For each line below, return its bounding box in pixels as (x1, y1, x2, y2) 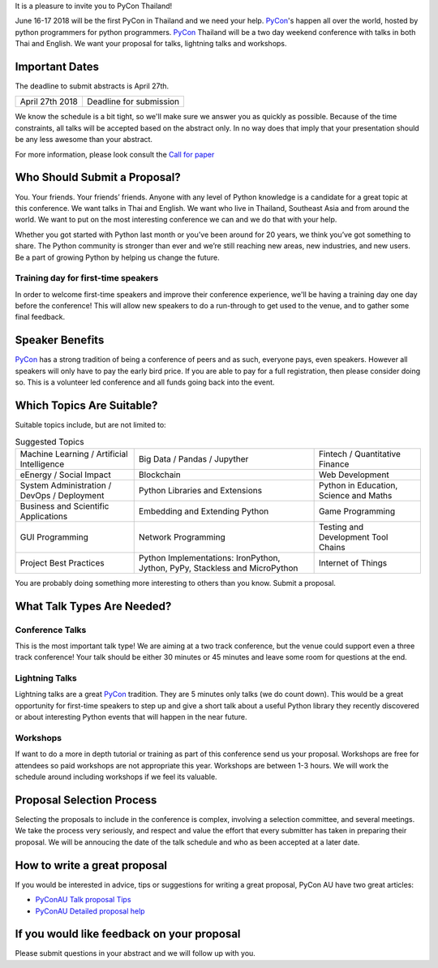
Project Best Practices (19, 557, 105, 568)
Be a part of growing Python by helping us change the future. (15, 252, 220, 262)
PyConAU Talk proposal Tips (35, 895, 131, 905)
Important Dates (15, 59, 99, 73)
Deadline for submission (86, 96, 180, 107)
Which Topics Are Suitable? (15, 398, 158, 412)
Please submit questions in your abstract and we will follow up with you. (15, 949, 255, 958)
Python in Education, (318, 480, 398, 491)
